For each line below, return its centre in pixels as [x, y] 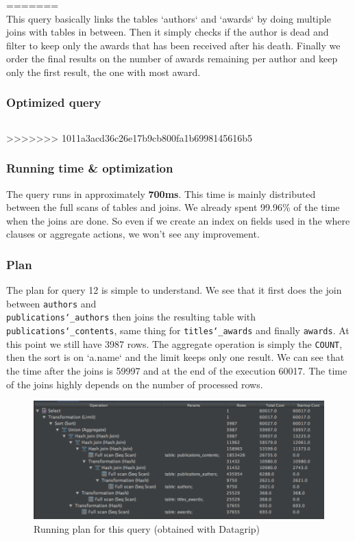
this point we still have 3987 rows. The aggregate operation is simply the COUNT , [174, 343]
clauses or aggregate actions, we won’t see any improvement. [133, 234]
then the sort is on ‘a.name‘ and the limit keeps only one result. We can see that [175, 357]
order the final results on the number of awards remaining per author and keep [172, 59]
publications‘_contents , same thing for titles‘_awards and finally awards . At [178, 330]
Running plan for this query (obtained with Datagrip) [147, 528]
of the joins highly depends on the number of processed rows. [135, 384]
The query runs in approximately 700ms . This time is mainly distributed [161, 193]
